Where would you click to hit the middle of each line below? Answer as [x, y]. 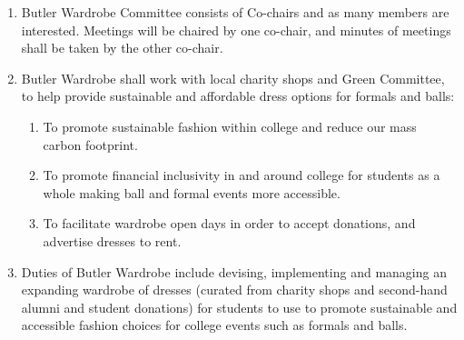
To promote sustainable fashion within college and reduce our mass [230, 126]
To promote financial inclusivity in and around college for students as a [242, 175]
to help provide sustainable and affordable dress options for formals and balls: [238, 96]
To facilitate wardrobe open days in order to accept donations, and [229, 223]
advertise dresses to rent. [112, 240]
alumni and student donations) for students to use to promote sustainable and [239, 307]
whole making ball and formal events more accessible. [192, 192]
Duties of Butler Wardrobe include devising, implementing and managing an [234, 271]
